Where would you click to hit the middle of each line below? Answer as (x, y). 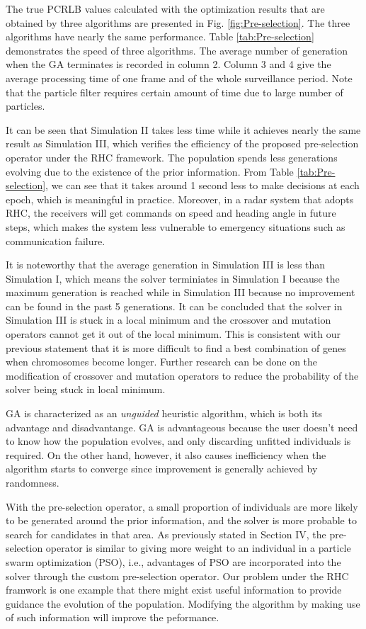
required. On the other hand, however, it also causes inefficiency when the (166, 454)
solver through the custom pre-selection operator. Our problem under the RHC (177, 576)
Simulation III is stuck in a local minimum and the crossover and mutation (168, 320)
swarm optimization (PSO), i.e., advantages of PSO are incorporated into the (173, 561)
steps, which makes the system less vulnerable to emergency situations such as (176, 226)
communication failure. (56, 240)
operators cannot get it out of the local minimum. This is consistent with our (173, 334)
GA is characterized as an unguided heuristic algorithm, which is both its (164, 413)
